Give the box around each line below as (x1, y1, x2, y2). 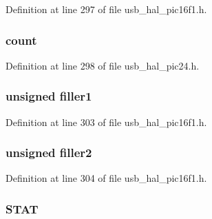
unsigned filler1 (6, 87, 92, 105)
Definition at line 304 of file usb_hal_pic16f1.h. (6, 171, 207, 185)
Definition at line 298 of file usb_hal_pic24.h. (6, 58, 200, 72)
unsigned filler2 (6, 144, 92, 161)
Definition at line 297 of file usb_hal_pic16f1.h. (6, 2, 207, 16)
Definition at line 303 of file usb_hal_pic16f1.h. (6, 114, 207, 129)
